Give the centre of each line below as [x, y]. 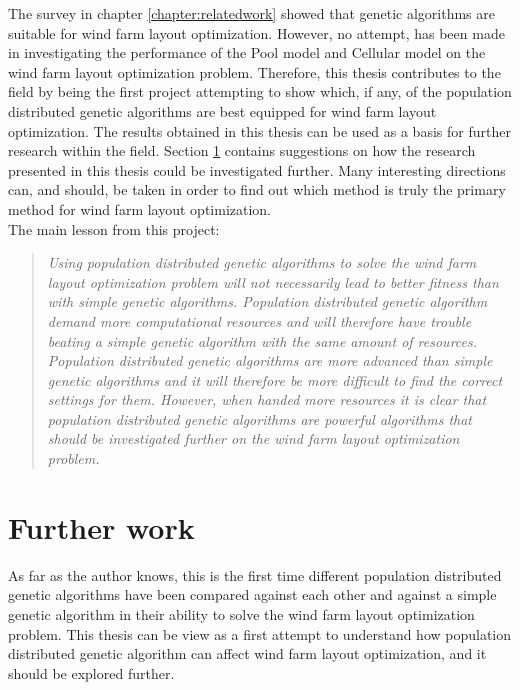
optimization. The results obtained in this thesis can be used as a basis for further [259, 130]
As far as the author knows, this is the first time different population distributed [255, 574]
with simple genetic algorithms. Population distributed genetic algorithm [267, 301]
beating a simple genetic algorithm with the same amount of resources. [262, 340]
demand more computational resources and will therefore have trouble [259, 320]
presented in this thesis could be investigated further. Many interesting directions [257, 169]
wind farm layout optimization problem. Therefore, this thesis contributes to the [254, 71]
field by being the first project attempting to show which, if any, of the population [260, 91]
